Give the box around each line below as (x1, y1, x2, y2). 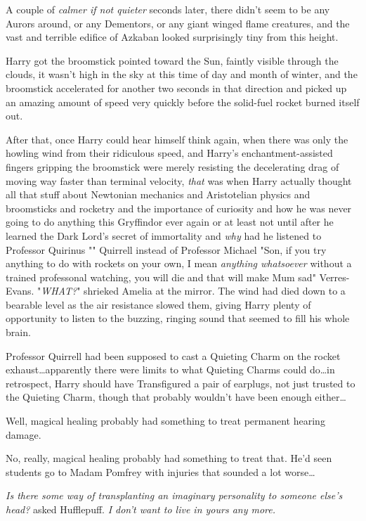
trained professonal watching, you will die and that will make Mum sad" (6, 269, 316, 284)
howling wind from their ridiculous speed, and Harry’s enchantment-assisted (6, 146, 333, 160)
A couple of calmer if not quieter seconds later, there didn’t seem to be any (6, 2, 330, 16)
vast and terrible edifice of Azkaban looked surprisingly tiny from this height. (6, 30, 339, 44)
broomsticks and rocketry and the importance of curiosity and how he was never (6, 200, 352, 215)
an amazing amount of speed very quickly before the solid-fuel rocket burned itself (6, 94, 360, 109)
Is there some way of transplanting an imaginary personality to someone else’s (6, 488, 343, 503)
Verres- (319, 269, 350, 284)
